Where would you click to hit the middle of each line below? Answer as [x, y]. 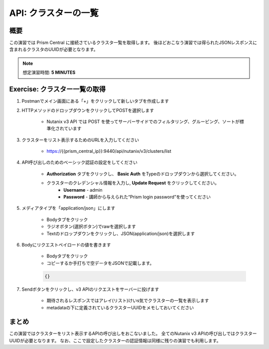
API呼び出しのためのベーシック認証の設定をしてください [80, 162]
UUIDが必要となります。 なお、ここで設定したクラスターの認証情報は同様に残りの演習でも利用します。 [115, 341]
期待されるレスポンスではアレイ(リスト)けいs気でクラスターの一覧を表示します [128, 301]
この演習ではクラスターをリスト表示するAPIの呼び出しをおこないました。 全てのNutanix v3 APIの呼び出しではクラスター [133, 334]
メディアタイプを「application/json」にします [68, 208]
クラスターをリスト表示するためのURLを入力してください [80, 140]
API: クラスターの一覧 [54, 13]
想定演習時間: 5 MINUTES [49, 73]
